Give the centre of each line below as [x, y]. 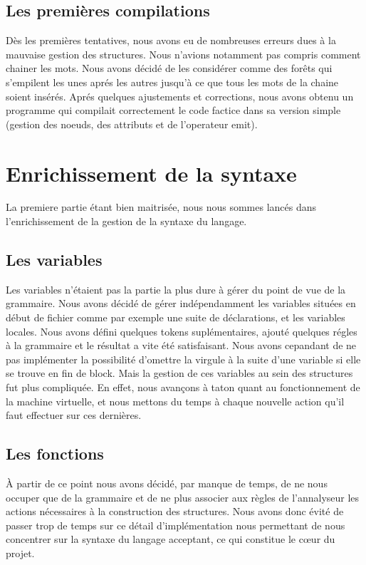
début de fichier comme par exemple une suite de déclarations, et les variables [176, 317]
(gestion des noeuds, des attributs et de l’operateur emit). [132, 124]
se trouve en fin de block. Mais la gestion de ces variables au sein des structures [179, 373]
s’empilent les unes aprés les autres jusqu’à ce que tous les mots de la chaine [172, 82]
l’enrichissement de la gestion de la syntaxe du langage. [126, 221]
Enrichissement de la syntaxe [151, 173]
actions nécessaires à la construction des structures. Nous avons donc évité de [175, 511]
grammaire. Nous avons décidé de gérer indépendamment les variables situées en [181, 303]
